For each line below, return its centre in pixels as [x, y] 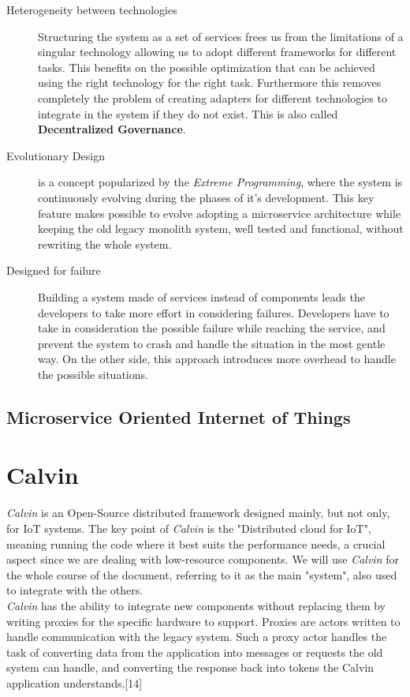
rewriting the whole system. [105, 244]
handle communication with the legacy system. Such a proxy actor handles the [197, 637]
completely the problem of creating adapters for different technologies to [212, 97]
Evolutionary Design [56, 155]
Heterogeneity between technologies [92, 9]
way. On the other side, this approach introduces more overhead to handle [217, 359]
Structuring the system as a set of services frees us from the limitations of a [221, 36]
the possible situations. [93, 374]
